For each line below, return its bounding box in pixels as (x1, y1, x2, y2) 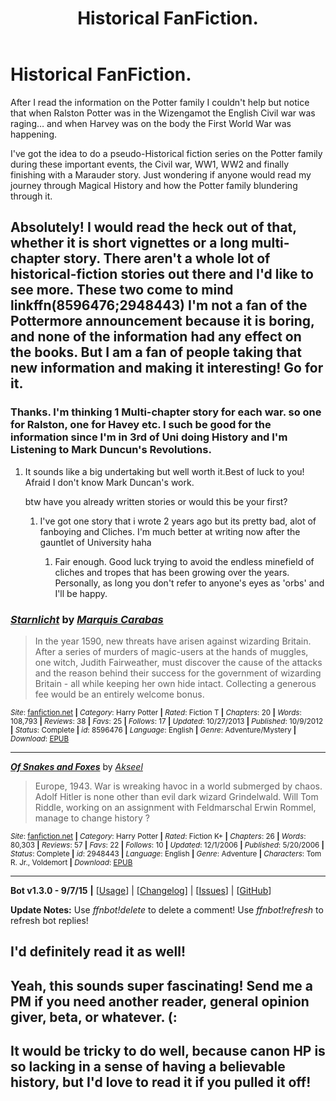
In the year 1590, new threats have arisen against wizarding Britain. (34, 635, 312, 647)
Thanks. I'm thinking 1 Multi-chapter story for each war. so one (10, 405, 322, 419)
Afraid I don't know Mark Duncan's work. (24, 476, 195, 488)
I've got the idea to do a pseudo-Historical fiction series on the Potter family (10, 147, 323, 159)
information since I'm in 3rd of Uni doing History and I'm (10, 430, 288, 444)
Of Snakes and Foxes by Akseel (10, 760, 143, 772)
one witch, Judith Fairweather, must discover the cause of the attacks (34, 656, 323, 668)
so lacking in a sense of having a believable (10, 1058, 286, 1076)
